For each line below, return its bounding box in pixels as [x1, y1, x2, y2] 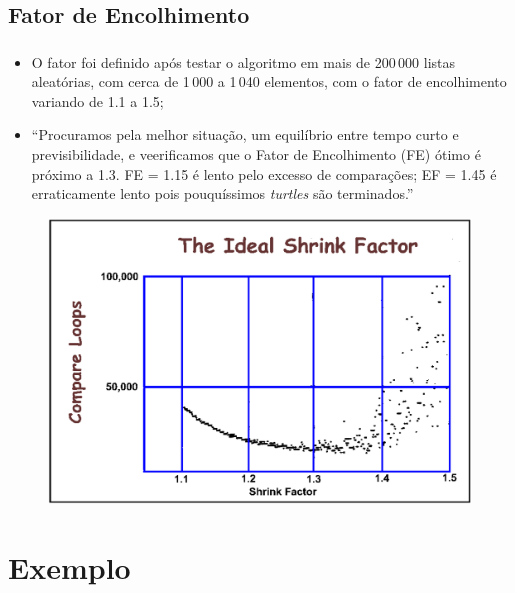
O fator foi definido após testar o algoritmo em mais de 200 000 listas [31, 51, 455, 72]
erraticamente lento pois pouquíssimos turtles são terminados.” [31, 183, 414, 204]
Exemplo [8, 546, 131, 587]
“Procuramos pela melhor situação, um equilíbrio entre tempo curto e [31, 124, 459, 145]
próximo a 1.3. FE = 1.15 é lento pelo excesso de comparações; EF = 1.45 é [31, 163, 497, 184]
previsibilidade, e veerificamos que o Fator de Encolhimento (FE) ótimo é [31, 144, 481, 165]
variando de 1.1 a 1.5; [31, 90, 164, 111]
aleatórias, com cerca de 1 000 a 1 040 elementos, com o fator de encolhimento [31, 71, 507, 92]
